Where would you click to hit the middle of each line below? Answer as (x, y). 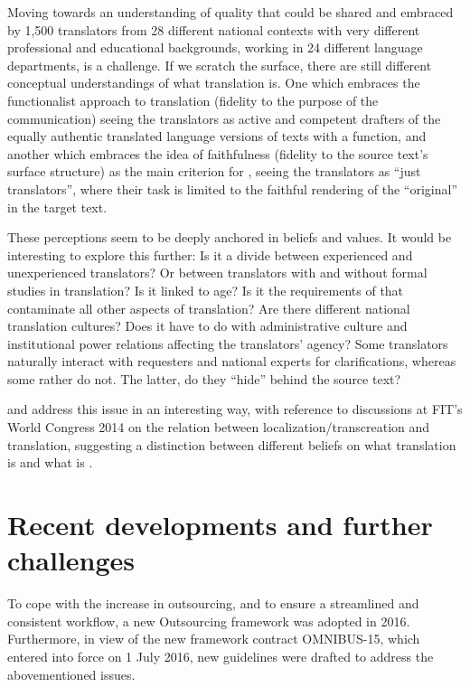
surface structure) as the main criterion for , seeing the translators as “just (214, 171)
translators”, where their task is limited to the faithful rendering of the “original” (233, 188)
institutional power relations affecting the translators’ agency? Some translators (228, 343)
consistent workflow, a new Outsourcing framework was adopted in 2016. (209, 621)
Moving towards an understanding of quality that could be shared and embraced (230, 12)
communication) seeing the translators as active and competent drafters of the (224, 118)
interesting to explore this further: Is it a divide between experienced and (210, 254)
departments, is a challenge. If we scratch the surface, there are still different (220, 65)
